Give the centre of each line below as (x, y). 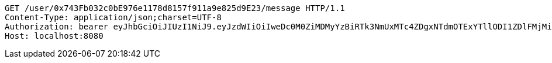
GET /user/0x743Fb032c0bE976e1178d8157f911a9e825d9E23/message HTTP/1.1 (175, 8)
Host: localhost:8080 (54, 36)
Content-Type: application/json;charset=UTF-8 (113, 17)
